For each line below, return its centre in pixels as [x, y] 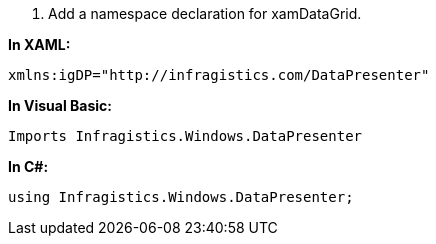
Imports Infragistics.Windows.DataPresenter [185, 136]
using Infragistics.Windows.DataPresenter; [181, 197]
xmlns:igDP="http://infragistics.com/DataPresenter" [219, 75]
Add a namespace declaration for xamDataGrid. [205, 13]
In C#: [28, 166]
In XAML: [39, 44]
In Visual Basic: [60, 105]
